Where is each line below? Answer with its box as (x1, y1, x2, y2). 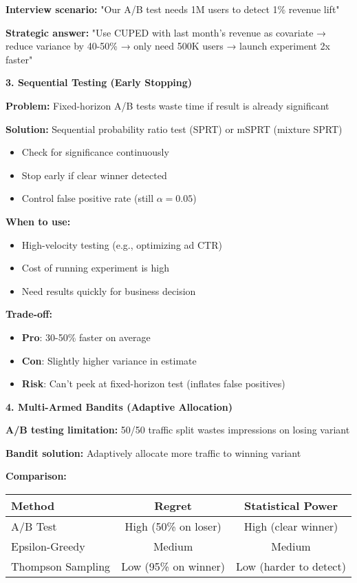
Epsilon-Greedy (11, 538, 85, 555)
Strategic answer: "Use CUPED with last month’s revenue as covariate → (6, 25, 327, 39)
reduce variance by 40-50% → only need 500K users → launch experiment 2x (6, 39, 330, 53)
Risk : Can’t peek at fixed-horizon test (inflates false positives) (21, 376, 285, 391)
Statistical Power (244, 498, 338, 514)
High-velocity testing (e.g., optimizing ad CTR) (21, 237, 222, 252)
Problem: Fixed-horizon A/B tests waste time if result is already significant (6, 98, 329, 112)
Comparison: (6, 469, 67, 483)
